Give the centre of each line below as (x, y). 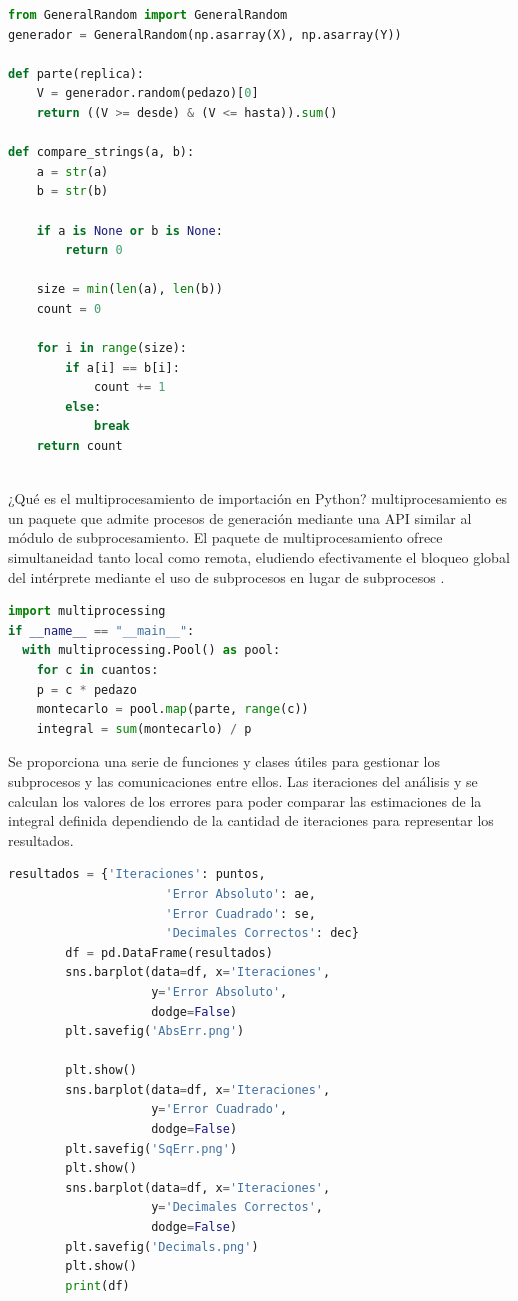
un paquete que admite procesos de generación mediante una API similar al (240, 517)
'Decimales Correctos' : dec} (262, 933)
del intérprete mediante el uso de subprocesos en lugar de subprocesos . (226, 576)
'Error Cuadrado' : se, (240, 913)
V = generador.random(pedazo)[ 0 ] (147, 93)
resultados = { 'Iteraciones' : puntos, (137, 874)
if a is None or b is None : (129, 230)
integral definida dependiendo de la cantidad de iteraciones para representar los (251, 820)
